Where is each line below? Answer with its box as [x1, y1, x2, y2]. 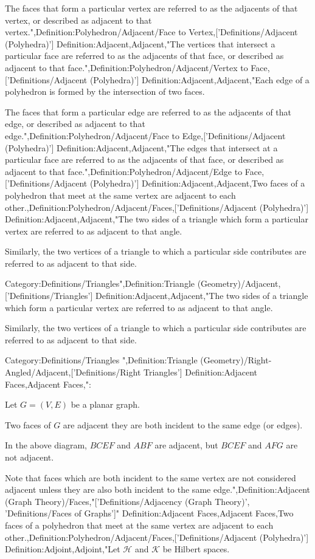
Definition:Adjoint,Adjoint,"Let [5, 543, 120, 555]
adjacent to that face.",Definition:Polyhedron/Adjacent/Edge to [5, 165, 243, 177]
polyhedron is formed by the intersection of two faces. [5, 85, 205, 98]
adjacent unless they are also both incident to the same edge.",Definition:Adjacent [5, 483, 310, 496]
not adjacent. [5, 451, 54, 463]
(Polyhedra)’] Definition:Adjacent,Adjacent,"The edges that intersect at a [5, 141, 278, 154]
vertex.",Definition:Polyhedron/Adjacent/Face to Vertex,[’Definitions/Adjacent [5, 26, 298, 38]
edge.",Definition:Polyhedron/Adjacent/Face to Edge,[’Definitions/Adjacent [5, 129, 286, 142]
